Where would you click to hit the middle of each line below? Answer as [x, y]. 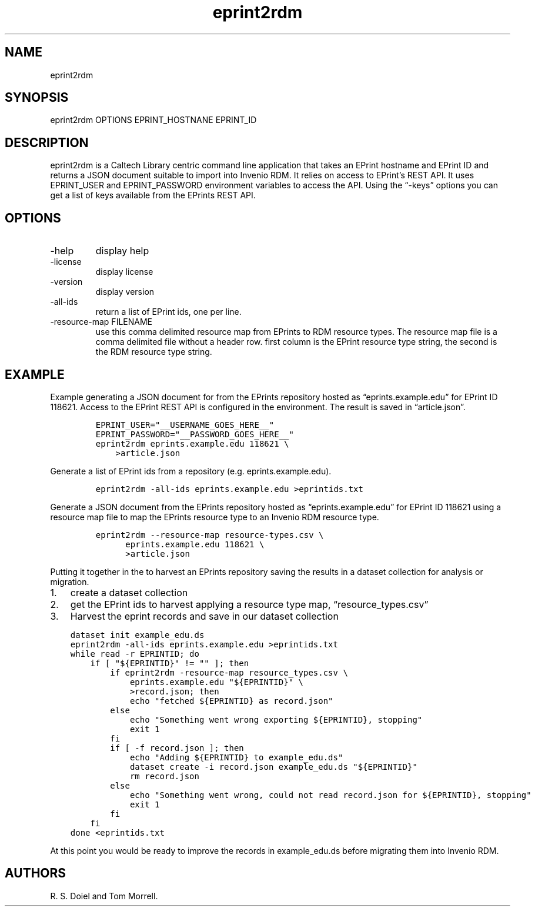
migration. [70, 581]
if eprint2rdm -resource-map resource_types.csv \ [229, 672]
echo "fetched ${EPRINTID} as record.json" [231, 701]
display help [122, 251]
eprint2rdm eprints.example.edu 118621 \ [192, 443]
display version [125, 292]
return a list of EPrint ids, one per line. [168, 312]
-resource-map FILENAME [101, 322]
